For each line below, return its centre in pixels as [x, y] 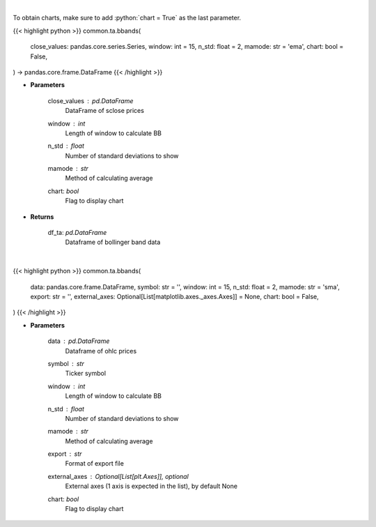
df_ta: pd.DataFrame [77, 233]
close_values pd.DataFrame [91, 100]
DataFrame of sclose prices [104, 111]
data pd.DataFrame [79, 341]
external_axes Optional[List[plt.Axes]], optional [118, 476]
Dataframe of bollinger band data [113, 242]
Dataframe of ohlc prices [101, 351]
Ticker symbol [86, 374]
